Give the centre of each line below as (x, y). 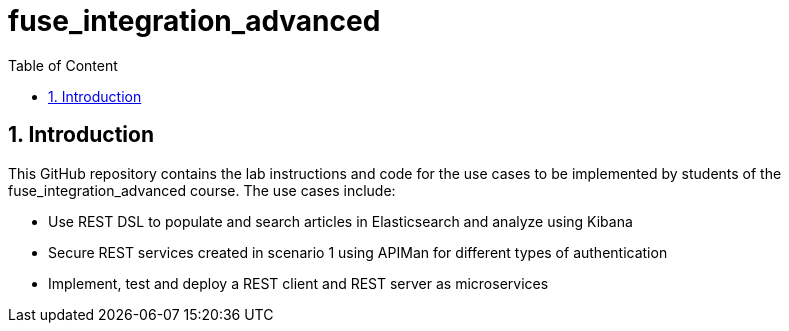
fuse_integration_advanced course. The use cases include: (202, 190)
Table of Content (63, 65)
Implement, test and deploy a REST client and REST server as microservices (298, 283)
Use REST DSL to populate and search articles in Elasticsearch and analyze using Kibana (340, 221)
